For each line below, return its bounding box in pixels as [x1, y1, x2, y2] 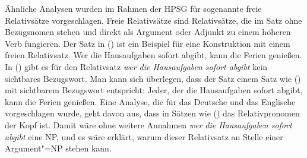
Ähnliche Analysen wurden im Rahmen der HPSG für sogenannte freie [5, 2, 262, 14]
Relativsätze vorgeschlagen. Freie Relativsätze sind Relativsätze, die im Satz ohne [5, 14, 302, 26]
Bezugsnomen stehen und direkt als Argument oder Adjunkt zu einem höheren [5, 26, 291, 38]
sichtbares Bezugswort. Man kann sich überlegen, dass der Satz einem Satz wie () [5, 72, 301, 84]
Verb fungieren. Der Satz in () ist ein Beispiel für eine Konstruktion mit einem [5, 37, 290, 49]
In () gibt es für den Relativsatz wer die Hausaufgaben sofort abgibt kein [5, 60, 268, 72]
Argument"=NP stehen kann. [5, 142, 112, 154]
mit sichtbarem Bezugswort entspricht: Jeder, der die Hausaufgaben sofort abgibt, [5, 84, 303, 96]
